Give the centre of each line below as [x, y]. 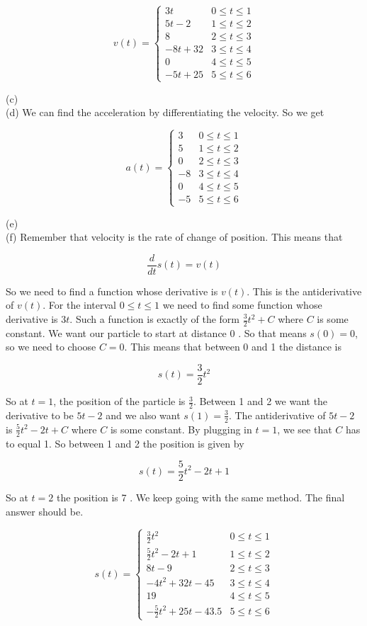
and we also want [143, 415]
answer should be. [45, 511]
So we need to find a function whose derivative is [112, 291]
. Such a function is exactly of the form [155, 319]
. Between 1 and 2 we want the [260, 401]
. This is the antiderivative [304, 291]
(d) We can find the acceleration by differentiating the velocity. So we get [165, 112]
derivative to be [40, 415]
